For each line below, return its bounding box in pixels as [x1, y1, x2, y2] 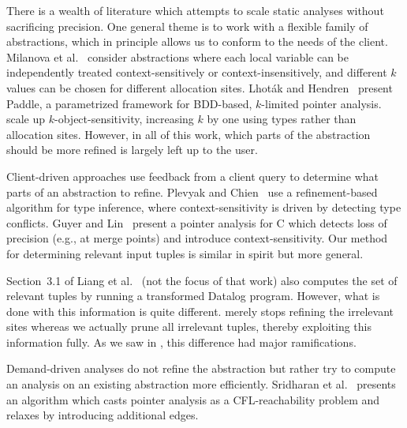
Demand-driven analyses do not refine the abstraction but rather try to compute [6, 360, 396, 377]
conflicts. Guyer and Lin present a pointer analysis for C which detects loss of [6, 214, 387, 231]
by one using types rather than [207, 111, 357, 127]
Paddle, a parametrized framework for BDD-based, [6, 95, 252, 111]
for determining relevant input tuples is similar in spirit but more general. [6, 245, 364, 261]
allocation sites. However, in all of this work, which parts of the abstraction [6, 126, 371, 142]
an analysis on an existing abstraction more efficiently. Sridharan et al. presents [6, 376, 396, 392]
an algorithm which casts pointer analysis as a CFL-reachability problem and [6, 391, 380, 407]
